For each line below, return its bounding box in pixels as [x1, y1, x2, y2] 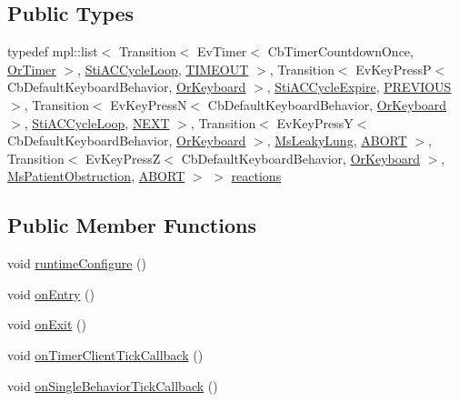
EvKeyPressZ [85, 148, 161, 167]
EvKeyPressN [110, 95, 187, 114]
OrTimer [7, 59, 56, 78]
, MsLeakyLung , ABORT [266, 131, 407, 150]
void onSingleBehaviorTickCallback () [7, 376, 218, 395]
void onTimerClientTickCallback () [7, 345, 204, 364]
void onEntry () [7, 284, 95, 303]
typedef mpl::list [7, 42, 98, 61]
